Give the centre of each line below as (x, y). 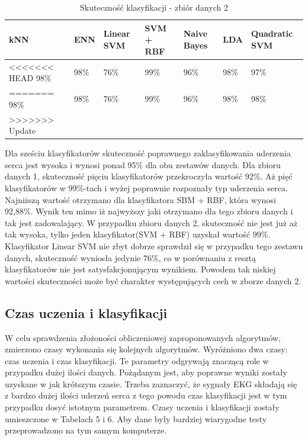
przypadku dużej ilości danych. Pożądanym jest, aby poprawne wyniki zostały (146, 372)
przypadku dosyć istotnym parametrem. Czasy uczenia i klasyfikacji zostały (142, 407)
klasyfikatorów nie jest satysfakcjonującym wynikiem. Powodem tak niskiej (140, 269)
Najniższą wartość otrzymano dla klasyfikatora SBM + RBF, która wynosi (140, 199)
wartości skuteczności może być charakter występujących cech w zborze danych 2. (153, 280)
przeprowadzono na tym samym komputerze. (86, 430)
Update (23, 131)
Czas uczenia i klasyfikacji (86, 312)
